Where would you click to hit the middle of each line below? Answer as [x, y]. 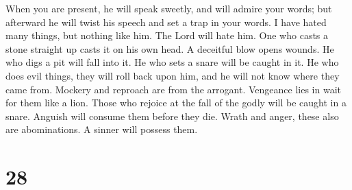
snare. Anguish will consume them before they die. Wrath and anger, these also [172, 116]
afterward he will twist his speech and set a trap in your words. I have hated [166, 22]
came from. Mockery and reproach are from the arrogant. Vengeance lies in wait [173, 89]
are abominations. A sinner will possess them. [102, 129]
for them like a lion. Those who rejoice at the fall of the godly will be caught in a [176, 103]
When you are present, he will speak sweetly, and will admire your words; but [169, 8]
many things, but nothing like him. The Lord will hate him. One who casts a [167, 35]
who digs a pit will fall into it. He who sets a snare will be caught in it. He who [172, 62]
